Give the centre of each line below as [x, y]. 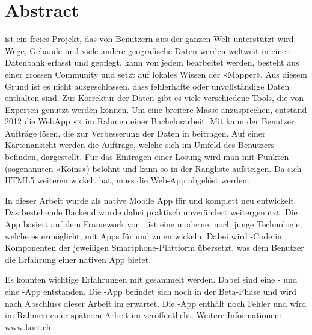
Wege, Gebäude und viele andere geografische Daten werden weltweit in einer [147, 50]
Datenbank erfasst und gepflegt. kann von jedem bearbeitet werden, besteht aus [152, 62]
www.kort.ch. [29, 326]
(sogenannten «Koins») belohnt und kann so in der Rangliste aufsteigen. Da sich [153, 168]
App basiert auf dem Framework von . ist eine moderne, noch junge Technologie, [154, 224]
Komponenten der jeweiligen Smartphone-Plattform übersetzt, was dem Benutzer [154, 247]
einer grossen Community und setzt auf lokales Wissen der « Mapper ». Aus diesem [156, 74]
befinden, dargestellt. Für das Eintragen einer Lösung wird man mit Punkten [147, 157]
